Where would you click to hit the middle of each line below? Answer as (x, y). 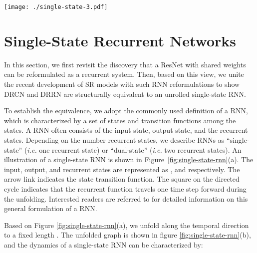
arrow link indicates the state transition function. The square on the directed (122, 179)
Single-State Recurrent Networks (120, 40)
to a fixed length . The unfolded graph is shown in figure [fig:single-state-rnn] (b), (128, 235)
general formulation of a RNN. (51, 208)
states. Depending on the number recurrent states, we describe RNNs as (114, 139)
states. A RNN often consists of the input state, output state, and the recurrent (126, 130)
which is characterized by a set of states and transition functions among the (120, 120)
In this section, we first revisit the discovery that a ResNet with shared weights (125, 64)
